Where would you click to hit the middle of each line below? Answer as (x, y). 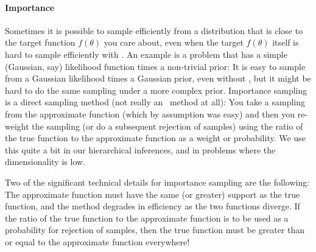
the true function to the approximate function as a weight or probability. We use (155, 138)
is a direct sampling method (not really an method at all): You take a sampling (155, 102)
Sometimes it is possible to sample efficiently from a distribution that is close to (154, 30)
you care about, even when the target (174, 42)
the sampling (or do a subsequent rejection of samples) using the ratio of (167, 126)
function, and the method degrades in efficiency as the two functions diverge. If (153, 206)
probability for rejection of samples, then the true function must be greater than (155, 230)
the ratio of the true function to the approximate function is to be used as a (147, 218)
